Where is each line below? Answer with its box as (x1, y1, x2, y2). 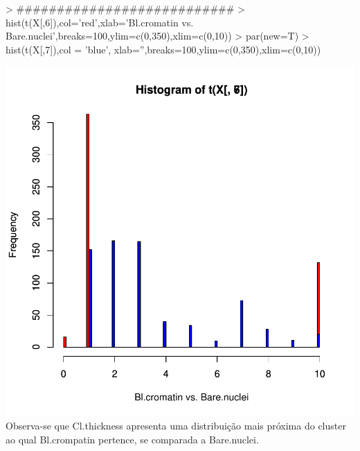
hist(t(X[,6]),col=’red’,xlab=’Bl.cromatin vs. (6, 15, 194, 29)
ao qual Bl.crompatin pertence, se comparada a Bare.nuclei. (6, 432, 259, 446)
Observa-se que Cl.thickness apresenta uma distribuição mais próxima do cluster (6, 418, 346, 432)
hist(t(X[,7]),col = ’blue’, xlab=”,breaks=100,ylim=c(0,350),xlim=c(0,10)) (6, 42, 321, 56)
